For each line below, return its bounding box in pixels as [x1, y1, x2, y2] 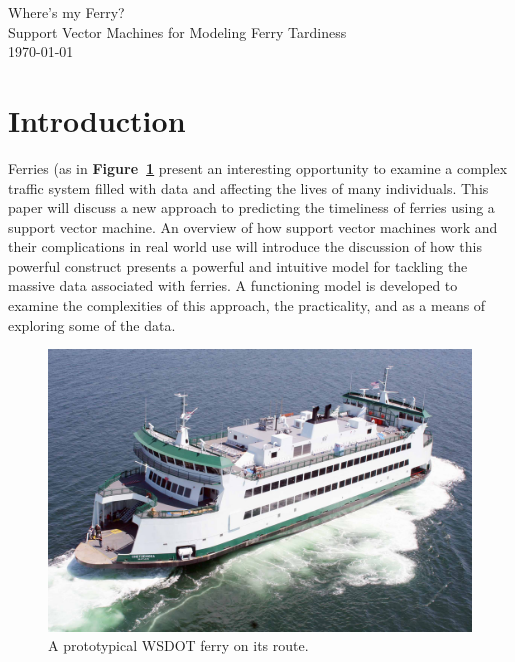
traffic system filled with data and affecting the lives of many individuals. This [8, 177, 489, 198]
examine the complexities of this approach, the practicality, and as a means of [8, 295, 486, 316]
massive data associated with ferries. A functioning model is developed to [8, 275, 458, 296]
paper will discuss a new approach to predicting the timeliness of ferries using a [8, 197, 495, 218]
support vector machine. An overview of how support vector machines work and [8, 216, 498, 237]
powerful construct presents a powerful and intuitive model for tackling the [8, 255, 468, 276]
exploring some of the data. [8, 314, 176, 335]
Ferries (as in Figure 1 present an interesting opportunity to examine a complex [8, 157, 508, 178]
